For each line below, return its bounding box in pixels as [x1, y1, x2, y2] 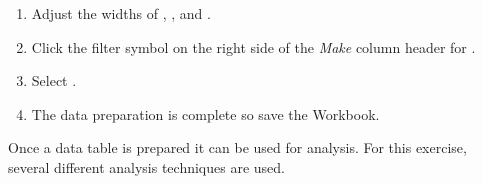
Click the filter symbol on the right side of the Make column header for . [31, 36, 476, 57]
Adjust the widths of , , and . [31, 3, 211, 23]
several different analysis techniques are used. [8, 156, 285, 177]
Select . [31, 70, 77, 91]
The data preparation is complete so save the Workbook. [31, 103, 380, 124]
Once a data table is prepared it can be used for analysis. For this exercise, [8, 137, 467, 158]
